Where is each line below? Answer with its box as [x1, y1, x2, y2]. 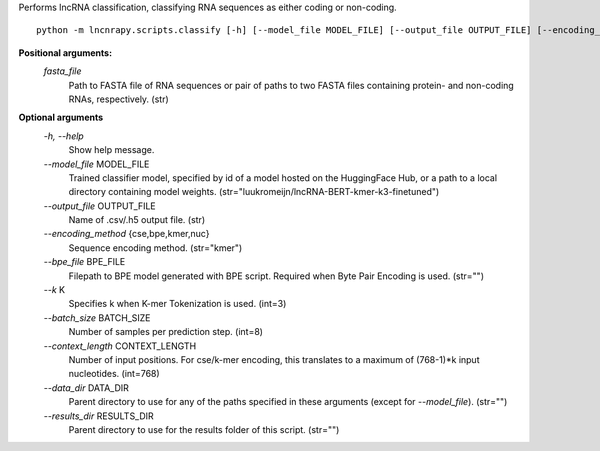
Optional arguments [18, 111, 104, 124]
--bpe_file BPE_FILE [43, 256, 126, 268]
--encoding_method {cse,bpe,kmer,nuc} [43, 228, 210, 240]
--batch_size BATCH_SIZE [43, 311, 151, 324]
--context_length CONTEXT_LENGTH [43, 340, 197, 352]
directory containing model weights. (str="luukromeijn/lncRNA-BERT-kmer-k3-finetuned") [68, 186, 440, 198]
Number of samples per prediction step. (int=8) [68, 326, 264, 338]
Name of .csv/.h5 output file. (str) [68, 214, 205, 226]
